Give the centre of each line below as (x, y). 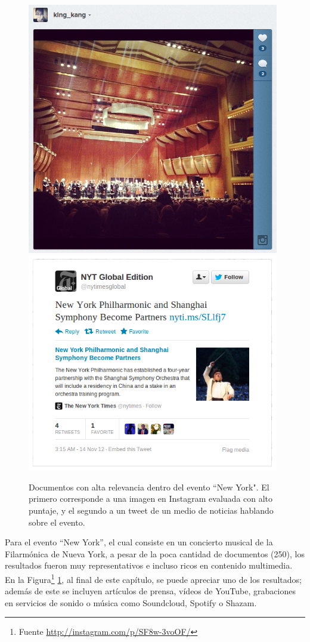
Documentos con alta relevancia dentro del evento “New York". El (149, 487)
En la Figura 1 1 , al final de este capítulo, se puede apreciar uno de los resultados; (153, 578)
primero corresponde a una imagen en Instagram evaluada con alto (151, 499)
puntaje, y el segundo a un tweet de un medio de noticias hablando (151, 510)
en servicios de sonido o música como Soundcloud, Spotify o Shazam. (131, 602)
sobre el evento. (57, 522)
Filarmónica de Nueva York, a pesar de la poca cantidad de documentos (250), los (155, 553)
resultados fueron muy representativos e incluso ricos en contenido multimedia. (149, 565)
